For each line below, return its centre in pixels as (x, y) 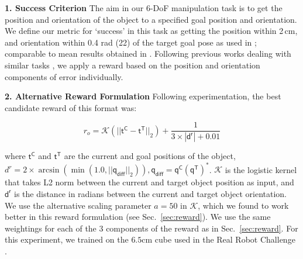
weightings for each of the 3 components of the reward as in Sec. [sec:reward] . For (151, 228)
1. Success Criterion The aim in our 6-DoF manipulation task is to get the (144, 8)
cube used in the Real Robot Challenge (225, 239)
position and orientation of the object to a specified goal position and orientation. (151, 19)
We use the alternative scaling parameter (78, 205)
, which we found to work (243, 205)
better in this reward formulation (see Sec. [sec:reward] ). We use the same (138, 217)
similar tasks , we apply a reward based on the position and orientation (132, 65)
